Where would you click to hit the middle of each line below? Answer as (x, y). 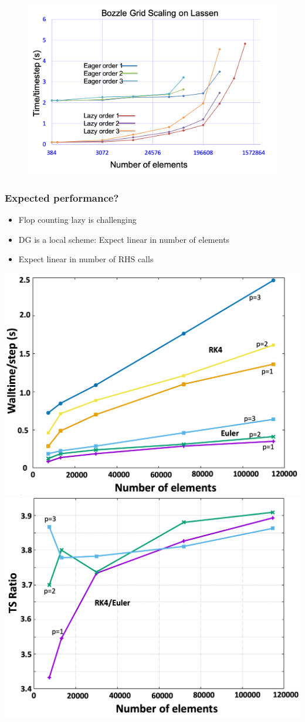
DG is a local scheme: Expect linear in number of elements (124, 239)
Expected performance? (62, 197)
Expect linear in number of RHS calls (86, 259)
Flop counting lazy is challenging (77, 220)
